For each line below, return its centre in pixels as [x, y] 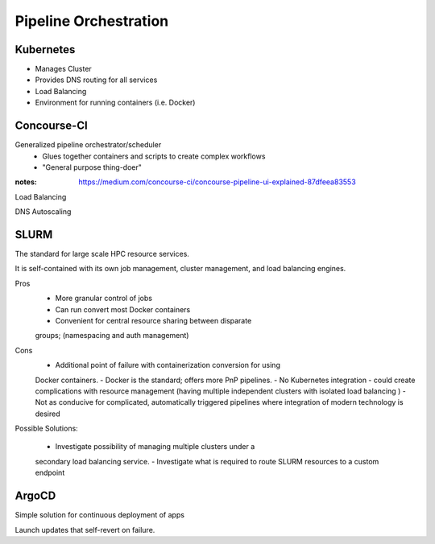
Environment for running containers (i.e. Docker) [115, 103]
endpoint [50, 473]
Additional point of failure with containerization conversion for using [168, 365]
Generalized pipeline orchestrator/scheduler [88, 145]
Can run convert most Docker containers [123, 309]
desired [48, 414]
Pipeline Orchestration [92, 21]
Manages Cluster [63, 69]
